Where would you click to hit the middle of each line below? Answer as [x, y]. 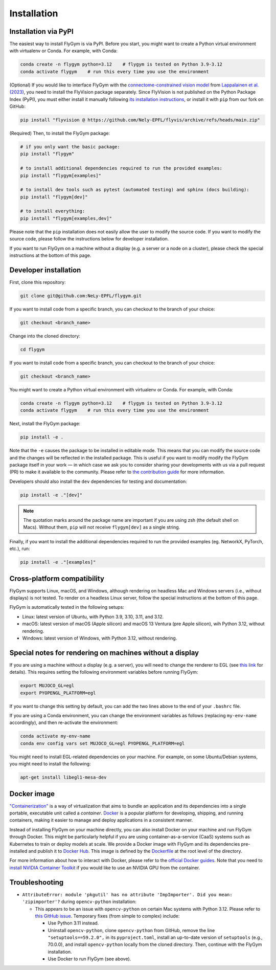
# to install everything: [53, 211]
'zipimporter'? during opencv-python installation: [79, 902]
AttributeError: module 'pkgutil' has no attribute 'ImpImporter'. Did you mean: [127, 895]
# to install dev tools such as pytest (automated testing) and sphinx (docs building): [135, 190]
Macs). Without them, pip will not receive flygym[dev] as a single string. [102, 527]
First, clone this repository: [38, 282]
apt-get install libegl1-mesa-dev [63, 777]
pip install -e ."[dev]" [51, 495]
